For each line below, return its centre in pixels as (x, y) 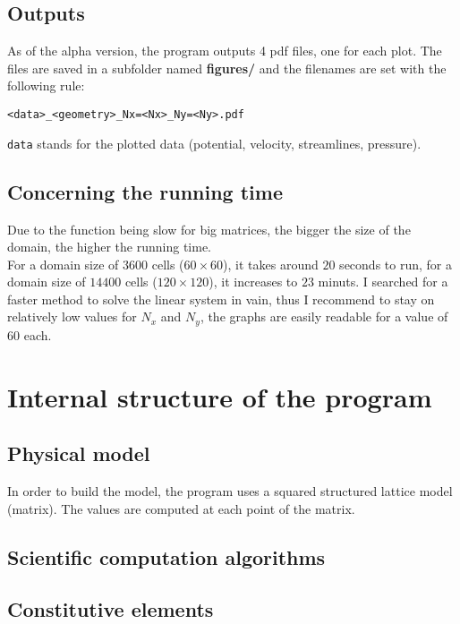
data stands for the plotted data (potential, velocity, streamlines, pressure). (214, 143)
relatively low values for (72, 316)
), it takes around (271, 264)
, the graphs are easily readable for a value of (324, 316)
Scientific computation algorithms (166, 556)
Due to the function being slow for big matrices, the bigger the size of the (209, 229)
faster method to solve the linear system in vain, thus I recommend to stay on (221, 299)
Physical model (79, 453)
